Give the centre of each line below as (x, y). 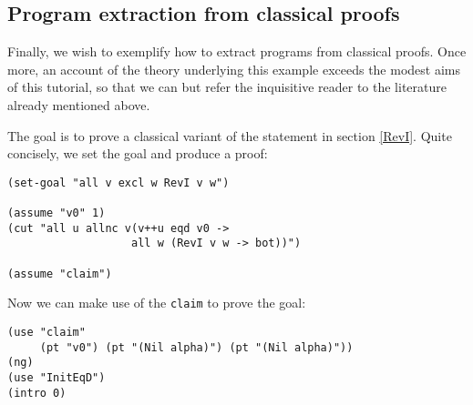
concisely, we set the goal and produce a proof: (138, 153)
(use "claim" (46, 333)
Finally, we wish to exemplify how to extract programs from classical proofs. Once (237, 51)
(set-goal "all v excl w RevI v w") (118, 182)
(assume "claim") (60, 273)
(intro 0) (37, 393)
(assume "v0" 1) (57, 213)
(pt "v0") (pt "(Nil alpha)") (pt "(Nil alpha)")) (196, 347)
